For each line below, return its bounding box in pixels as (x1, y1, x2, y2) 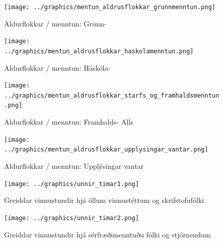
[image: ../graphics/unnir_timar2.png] (4, 214, 139, 222)
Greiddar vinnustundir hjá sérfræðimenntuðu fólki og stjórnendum (4, 229, 211, 239)
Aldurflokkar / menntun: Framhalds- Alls (4, 116, 133, 127)
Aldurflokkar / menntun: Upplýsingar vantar (4, 161, 144, 171)
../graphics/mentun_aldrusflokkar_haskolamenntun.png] (4, 47, 194, 55)
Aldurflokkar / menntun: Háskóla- (4, 62, 111, 73)
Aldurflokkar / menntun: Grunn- (4, 18, 106, 28)
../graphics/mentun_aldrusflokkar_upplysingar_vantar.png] (4, 146, 208, 154)
